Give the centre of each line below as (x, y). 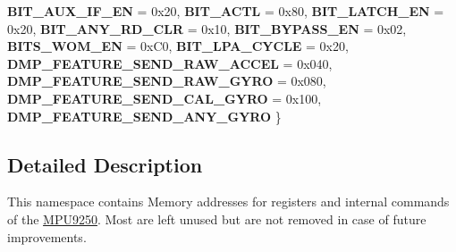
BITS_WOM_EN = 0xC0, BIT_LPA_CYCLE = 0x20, (178, 46)
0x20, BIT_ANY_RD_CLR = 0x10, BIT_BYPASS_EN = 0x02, (207, 28)
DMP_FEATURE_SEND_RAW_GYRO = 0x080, (167, 81)
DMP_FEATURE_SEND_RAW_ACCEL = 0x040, (170, 63)
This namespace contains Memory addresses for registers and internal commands (228, 202)
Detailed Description (105, 164)
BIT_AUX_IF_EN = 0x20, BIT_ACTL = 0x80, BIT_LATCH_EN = (226, 11)
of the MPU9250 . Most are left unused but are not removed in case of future (217, 218)
